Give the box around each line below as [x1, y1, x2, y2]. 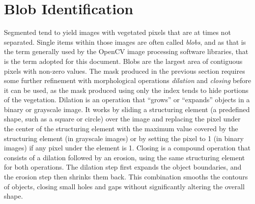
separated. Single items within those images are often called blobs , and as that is [4, 36, 246, 47]
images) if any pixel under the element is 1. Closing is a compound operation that [4, 143, 251, 153]
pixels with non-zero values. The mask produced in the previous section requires [4, 65, 245, 76]
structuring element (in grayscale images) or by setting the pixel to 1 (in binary [4, 133, 244, 143]
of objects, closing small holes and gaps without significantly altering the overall [4, 181, 245, 191]
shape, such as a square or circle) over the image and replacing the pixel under [4, 114, 241, 124]
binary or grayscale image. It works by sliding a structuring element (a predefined [4, 104, 250, 114]
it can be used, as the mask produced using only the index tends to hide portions [4, 85, 249, 95]
